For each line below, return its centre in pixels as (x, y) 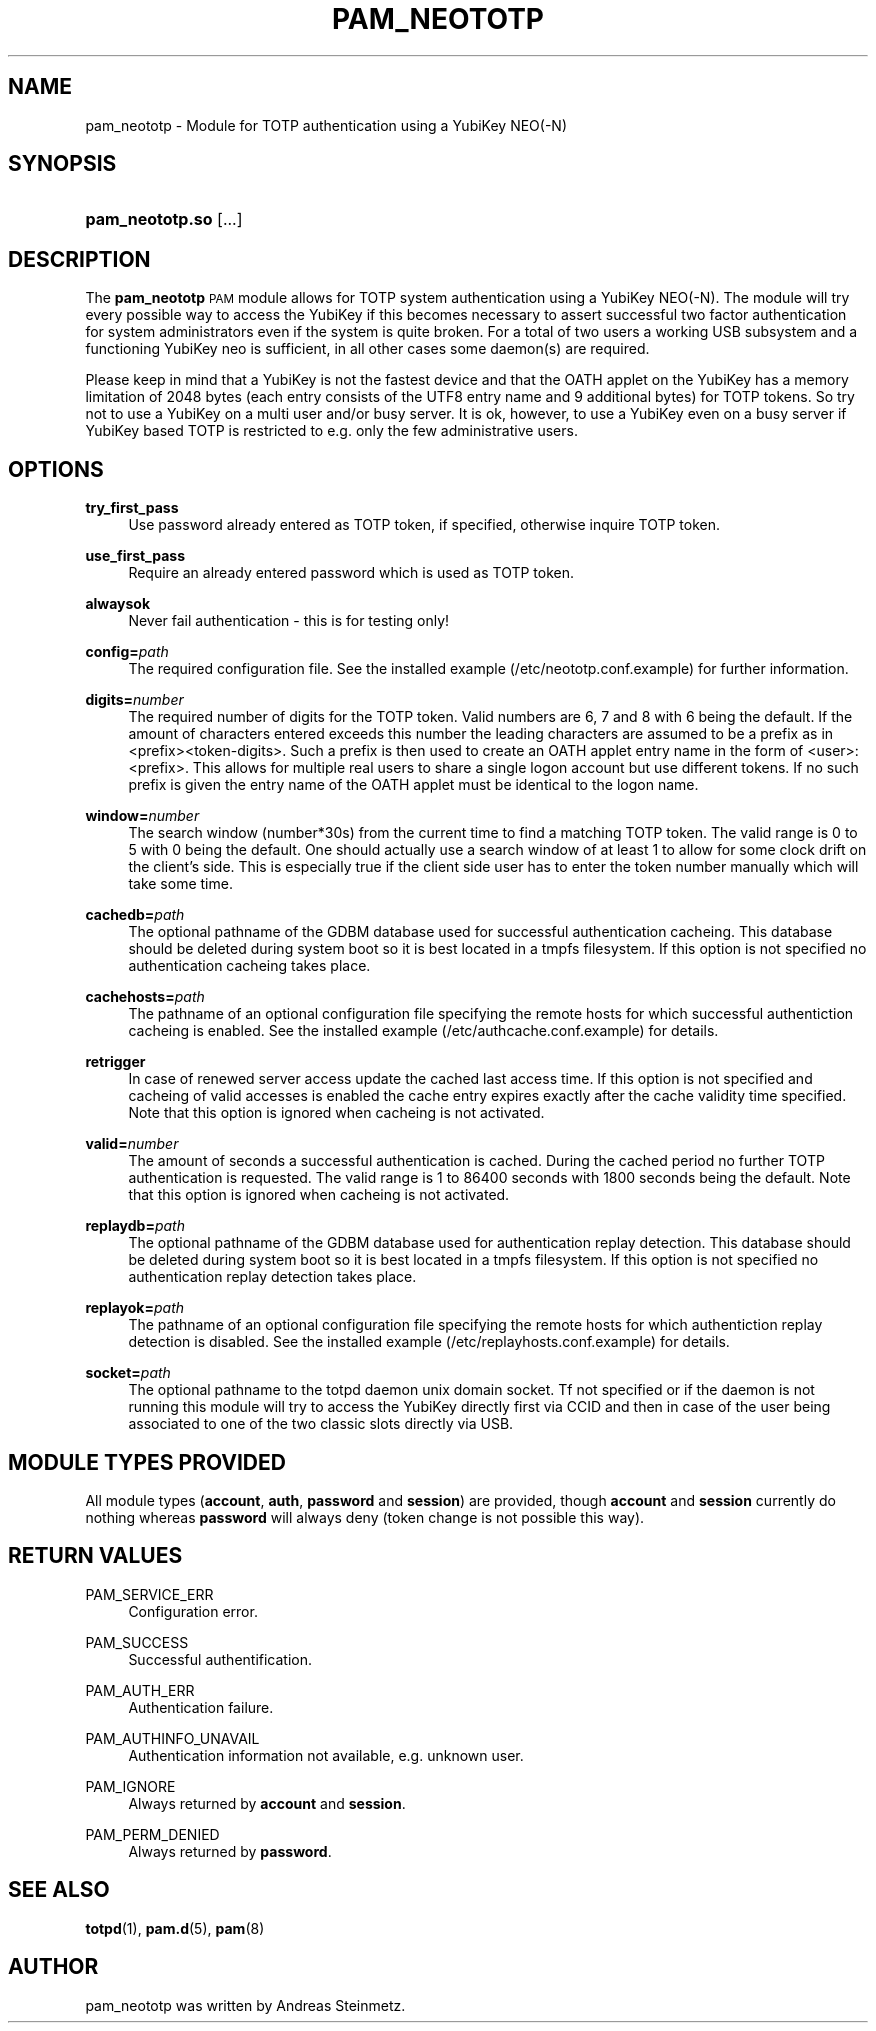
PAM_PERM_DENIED (152, 1834)
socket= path (128, 1373)
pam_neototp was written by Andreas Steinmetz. (245, 2005)
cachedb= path (135, 915)
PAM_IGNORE (130, 1786)
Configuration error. (193, 1611)
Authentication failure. (201, 1707)
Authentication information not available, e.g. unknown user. (326, 1755)
